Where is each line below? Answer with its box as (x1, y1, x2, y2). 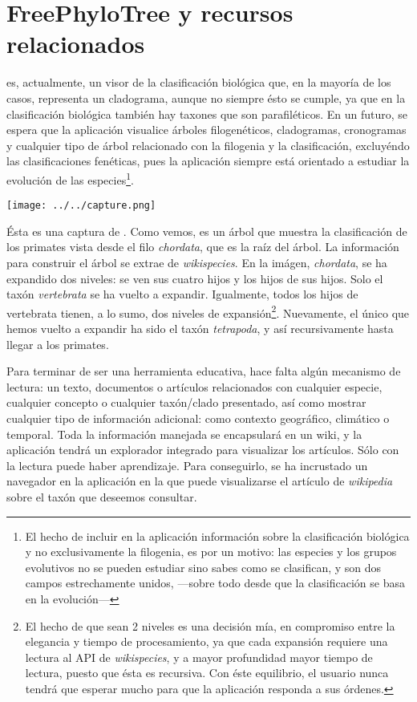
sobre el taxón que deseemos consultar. (6, 488, 197, 505)
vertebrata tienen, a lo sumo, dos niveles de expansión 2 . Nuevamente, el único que (6, 302, 410, 321)
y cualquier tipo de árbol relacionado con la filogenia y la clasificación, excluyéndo (6, 136, 410, 153)
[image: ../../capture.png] (6, 200, 156, 212)
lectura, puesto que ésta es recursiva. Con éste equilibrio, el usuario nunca (25, 664, 389, 681)
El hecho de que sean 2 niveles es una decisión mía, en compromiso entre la (25, 617, 395, 634)
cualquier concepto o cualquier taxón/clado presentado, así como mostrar (6, 394, 366, 411)
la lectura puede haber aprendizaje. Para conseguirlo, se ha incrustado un (6, 457, 368, 473)
